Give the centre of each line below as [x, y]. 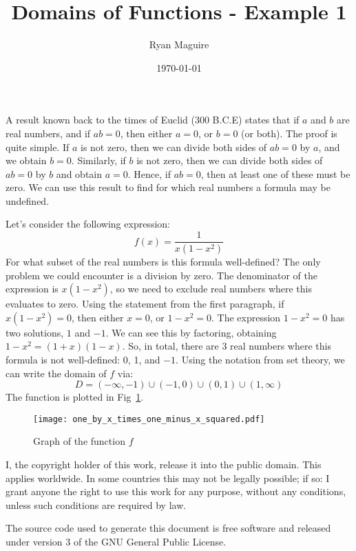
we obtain [26, 160]
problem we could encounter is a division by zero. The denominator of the [161, 275]
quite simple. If [38, 147]
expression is [32, 289]
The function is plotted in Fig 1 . [75, 397]
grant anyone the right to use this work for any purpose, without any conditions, [176, 491]
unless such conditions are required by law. [96, 504]
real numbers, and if [48, 133]
